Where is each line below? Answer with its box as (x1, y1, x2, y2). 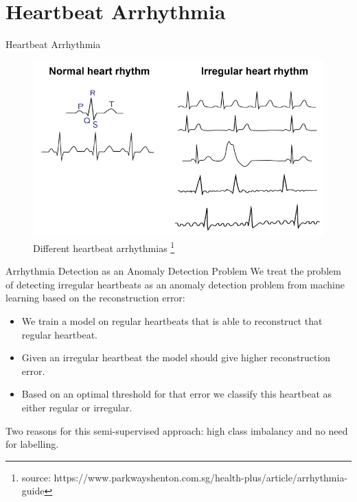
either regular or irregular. (21, 400, 133, 414)
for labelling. (5, 437, 59, 451)
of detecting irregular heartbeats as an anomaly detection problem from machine (5, 277, 345, 291)
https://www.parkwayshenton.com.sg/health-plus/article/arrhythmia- (54, 470, 348, 484)
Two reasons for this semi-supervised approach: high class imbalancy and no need (5, 423, 348, 437)
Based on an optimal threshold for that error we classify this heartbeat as (21, 387, 332, 401)
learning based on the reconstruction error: (5, 290, 185, 305)
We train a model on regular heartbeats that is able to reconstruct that (21, 313, 323, 328)
